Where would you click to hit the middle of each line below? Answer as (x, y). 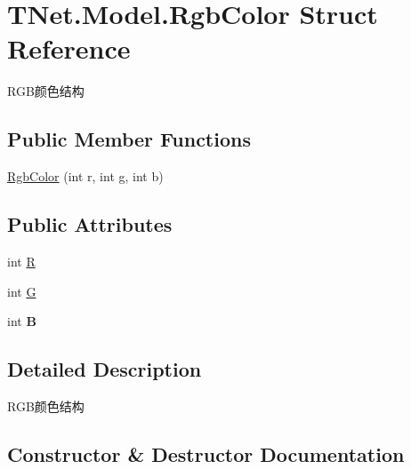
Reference (69, 48)
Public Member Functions (129, 139)
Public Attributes (90, 224)
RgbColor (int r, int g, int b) (85, 176)
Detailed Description (105, 369)
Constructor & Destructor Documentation (206, 453)
